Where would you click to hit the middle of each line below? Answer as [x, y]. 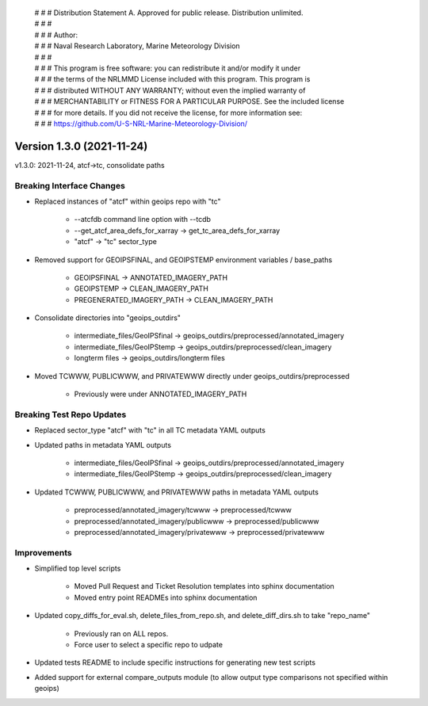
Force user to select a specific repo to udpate [149, 645]
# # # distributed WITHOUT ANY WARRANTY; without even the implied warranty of [170, 90]
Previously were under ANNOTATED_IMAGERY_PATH [160, 394]
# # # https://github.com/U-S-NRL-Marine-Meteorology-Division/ [141, 124]
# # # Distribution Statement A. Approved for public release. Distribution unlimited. [169, 13]
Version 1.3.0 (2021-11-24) [81, 146]
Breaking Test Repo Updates [71, 414]
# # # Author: [56, 35]
